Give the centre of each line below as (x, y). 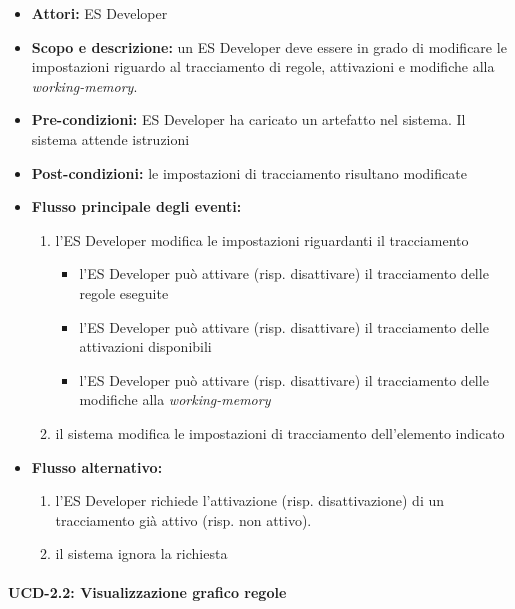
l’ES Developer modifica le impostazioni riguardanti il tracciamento (262, 239)
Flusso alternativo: (97, 466)
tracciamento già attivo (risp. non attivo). (183, 519)
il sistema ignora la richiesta (141, 553)
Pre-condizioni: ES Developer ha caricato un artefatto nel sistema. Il (248, 119)
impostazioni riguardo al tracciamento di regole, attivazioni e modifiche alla (263, 66)
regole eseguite (124, 292)
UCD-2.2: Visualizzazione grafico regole (147, 592)
